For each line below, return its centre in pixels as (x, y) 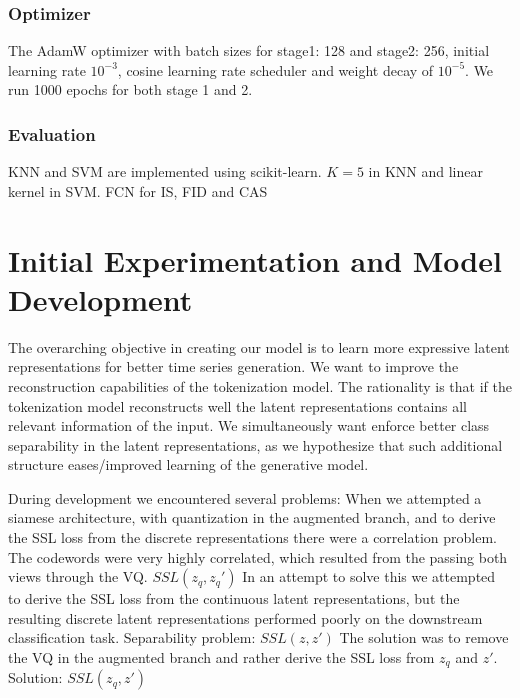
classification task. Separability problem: (132, 637)
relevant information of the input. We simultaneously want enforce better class (249, 425)
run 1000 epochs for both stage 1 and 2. (130, 89)
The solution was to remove (424, 637)
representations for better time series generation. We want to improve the (233, 366)
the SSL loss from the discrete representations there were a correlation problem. (252, 537)
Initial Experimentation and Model (255, 259)
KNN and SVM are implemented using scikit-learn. (165, 171)
